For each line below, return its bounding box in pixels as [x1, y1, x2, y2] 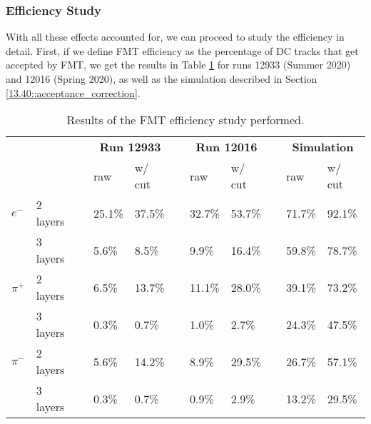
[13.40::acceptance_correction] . [6, 85, 141, 100]
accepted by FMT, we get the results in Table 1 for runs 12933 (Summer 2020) [6, 57, 351, 72]
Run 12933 [99, 138, 161, 156]
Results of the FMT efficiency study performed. [66, 111, 305, 128]
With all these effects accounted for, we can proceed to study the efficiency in [6, 29, 345, 44]
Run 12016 [195, 138, 258, 156]
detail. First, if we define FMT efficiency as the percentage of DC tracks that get [6, 43, 359, 58]
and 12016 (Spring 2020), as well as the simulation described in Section [6, 71, 317, 86]
